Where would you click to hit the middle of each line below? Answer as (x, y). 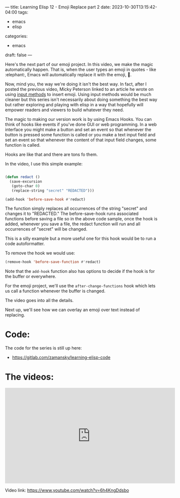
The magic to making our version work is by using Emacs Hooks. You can (78, 119)
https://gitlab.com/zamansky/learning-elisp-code (61, 357)
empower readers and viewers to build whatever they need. (65, 110)
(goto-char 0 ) (26, 186)
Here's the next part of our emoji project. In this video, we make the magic (79, 64)
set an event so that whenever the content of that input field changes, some (81, 140)
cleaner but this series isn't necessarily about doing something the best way (81, 100)
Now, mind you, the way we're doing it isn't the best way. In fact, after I (76, 84)
